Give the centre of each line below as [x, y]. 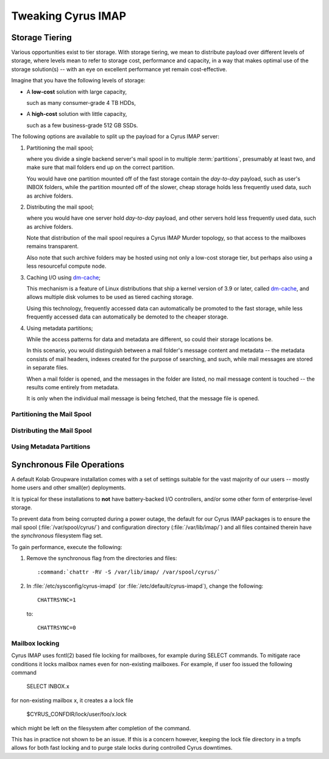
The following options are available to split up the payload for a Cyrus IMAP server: [115, 137]
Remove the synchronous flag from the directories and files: [102, 558]
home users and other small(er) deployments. [69, 487]
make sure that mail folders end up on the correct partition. [101, 167]
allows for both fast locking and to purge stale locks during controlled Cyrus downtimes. [122, 748]
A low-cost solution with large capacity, [77, 92]
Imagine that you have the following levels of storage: [78, 81]
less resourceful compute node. [66, 266]
